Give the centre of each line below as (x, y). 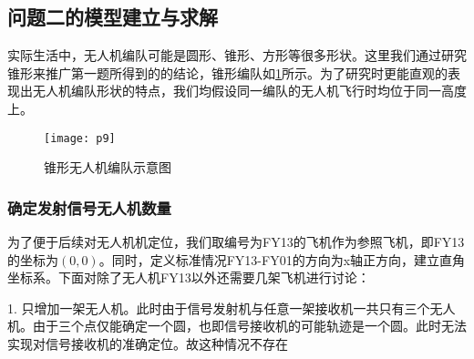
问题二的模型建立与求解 (113, 17)
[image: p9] (80, 138)
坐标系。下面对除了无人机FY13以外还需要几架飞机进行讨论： (189, 277)
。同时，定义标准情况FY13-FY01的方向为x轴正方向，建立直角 (282, 259)
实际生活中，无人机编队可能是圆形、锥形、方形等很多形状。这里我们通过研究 (237, 55)
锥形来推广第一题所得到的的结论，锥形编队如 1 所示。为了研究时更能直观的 (227, 72)
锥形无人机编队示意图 (108, 167)
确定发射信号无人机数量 (89, 207)
